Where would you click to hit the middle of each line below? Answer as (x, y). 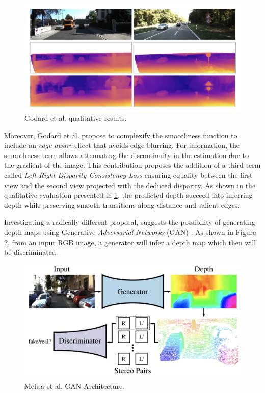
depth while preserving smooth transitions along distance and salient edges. (122, 205)
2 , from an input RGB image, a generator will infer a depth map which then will (130, 242)
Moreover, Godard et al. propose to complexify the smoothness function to (121, 135)
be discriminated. (31, 252)
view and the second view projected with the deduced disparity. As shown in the (130, 185)
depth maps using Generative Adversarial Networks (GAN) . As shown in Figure (130, 232)
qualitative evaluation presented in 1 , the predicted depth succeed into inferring (128, 195)
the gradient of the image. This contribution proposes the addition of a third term (132, 165)
